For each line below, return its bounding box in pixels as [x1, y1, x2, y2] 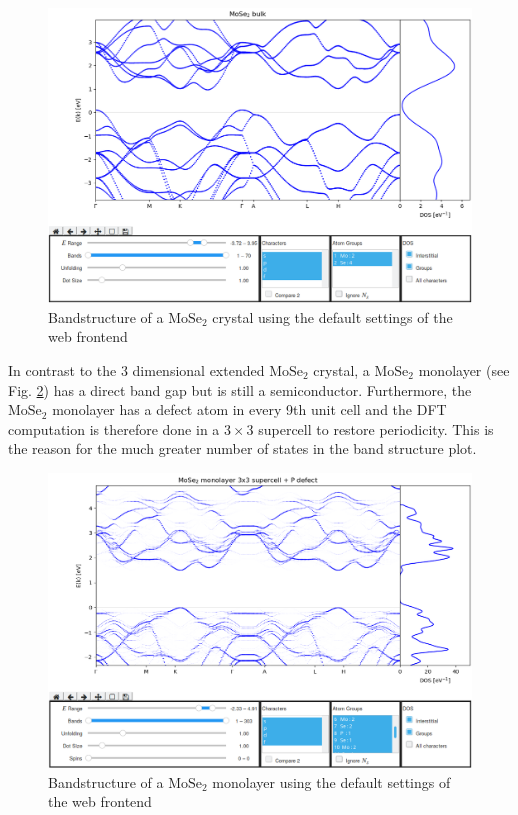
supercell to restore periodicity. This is [258, 418, 494, 439]
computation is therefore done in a [8, 418, 220, 439]
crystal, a [313, 360, 370, 380]
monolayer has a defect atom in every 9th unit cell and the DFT [52, 399, 447, 420]
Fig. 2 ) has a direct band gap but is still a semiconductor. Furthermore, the [8, 379, 472, 400]
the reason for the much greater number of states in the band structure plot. [8, 438, 477, 459]
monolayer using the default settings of [212, 771, 451, 792]
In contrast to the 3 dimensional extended [8, 360, 265, 380]
